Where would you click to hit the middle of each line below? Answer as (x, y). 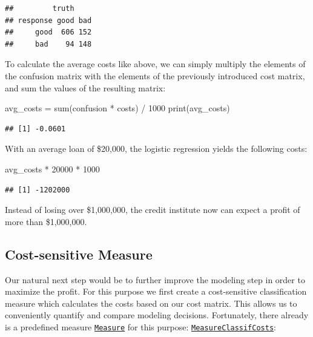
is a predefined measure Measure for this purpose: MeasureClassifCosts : (140, 326)
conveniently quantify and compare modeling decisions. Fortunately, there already (157, 315)
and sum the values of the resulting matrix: (85, 87)
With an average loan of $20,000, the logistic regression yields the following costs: (156, 149)
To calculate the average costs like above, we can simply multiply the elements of (155, 64)
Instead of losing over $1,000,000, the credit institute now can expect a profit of (153, 210)
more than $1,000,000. (46, 221)
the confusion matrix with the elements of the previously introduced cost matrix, (155, 75)
